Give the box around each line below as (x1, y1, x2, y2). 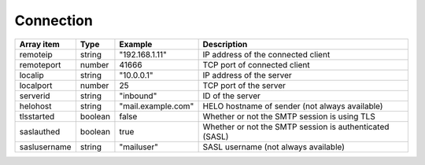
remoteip (19, 49, 53, 60)
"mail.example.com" (119, 101, 194, 112)
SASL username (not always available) (202, 141, 346, 152)
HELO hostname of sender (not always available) (202, 101, 383, 112)
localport (19, 79, 53, 90)
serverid (19, 90, 50, 101)
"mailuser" (119, 141, 159, 152)
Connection (14, 12, 94, 29)
